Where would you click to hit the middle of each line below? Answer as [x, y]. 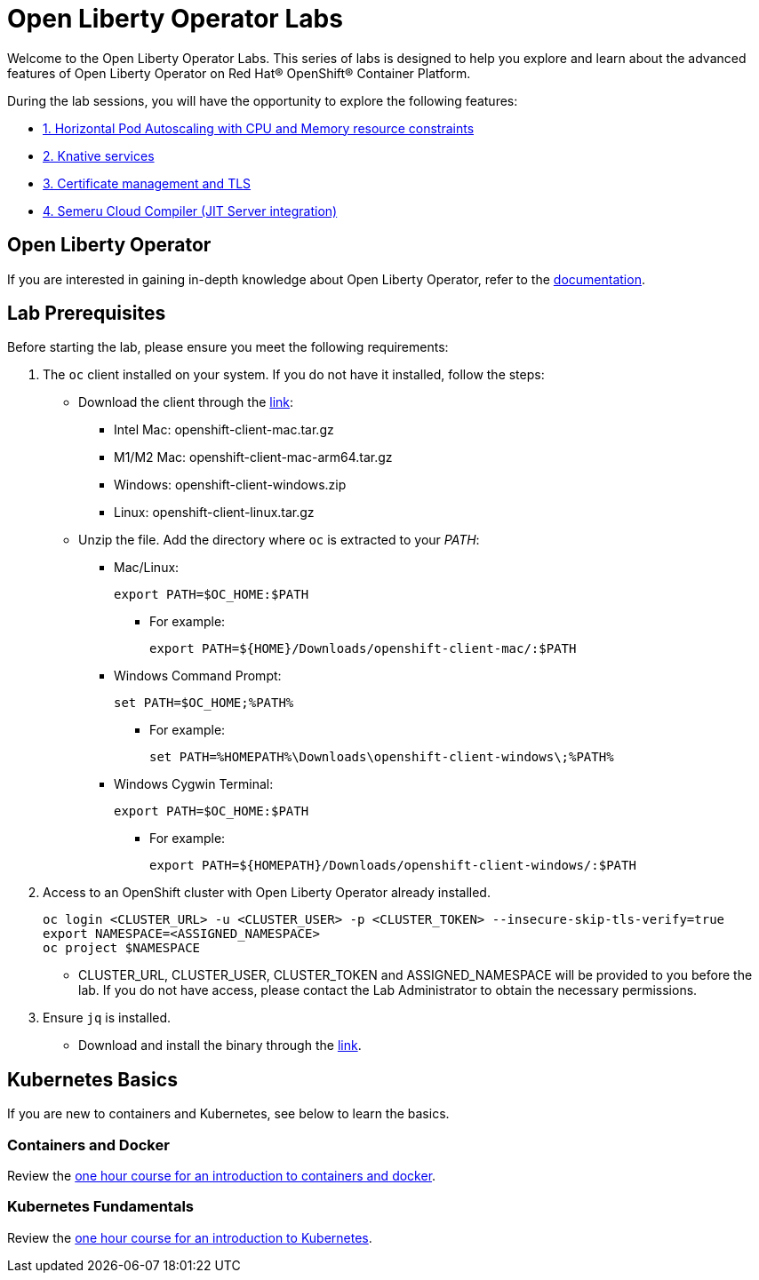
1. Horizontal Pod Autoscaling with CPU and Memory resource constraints [259, 128]
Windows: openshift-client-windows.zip [230, 485]
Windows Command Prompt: [198, 676]
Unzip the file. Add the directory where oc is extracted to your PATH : [279, 540]
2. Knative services [99, 155]
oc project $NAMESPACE [122, 948]
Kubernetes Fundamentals [101, 1207]
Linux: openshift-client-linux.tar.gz [214, 513]
